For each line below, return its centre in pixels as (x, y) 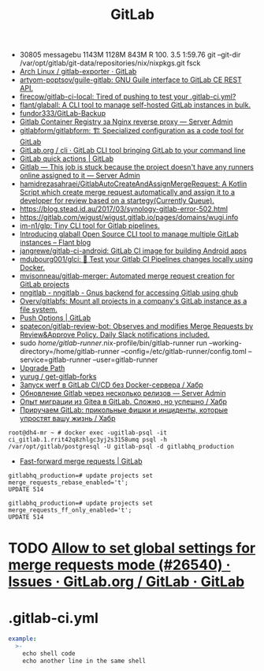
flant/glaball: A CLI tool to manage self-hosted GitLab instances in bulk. (135, 105)
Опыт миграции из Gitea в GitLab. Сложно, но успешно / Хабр (123, 402)
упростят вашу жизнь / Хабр (67, 419)
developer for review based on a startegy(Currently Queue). (117, 201)
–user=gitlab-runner (125, 360)
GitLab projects (44, 285)
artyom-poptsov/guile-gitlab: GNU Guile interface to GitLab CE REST (130, 80)
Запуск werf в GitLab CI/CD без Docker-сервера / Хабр (111, 385)
